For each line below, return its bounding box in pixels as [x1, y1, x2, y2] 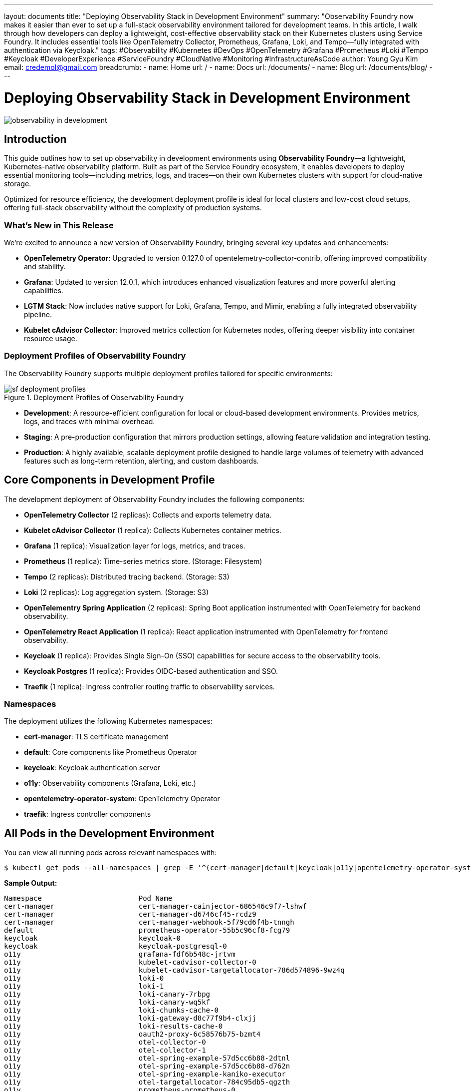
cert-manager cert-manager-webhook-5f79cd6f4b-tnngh [4, 918, 294, 927]
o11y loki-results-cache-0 [4, 1022, 223, 1031]
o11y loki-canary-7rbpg [4, 990, 211, 999]
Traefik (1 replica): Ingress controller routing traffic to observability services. [24, 682, 275, 691]
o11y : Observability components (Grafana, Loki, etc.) [24, 779, 196, 788]
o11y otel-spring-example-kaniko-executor [4, 1070, 286, 1079]
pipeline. [24, 310, 52, 319]
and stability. [24, 262, 66, 271]
